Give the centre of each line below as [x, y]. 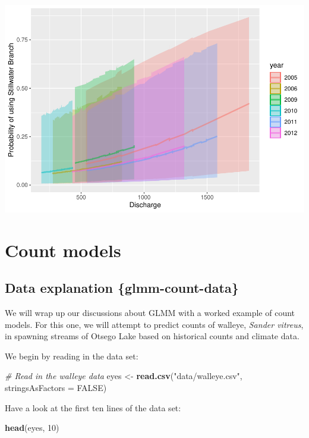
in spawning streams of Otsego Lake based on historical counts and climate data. [152, 336]
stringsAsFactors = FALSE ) [56, 388]
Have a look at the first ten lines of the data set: [93, 407]
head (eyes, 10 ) [32, 428]
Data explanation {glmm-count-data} [122, 288]
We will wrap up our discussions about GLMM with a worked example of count [150, 313]
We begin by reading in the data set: [72, 356]
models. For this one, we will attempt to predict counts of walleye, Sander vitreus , [154, 324]
